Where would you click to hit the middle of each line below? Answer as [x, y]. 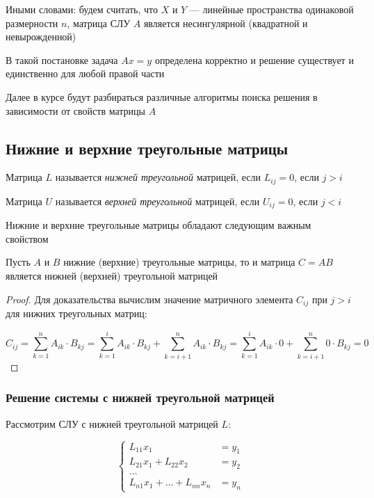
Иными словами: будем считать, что [82, 9]
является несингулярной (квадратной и [226, 23]
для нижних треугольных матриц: [76, 313]
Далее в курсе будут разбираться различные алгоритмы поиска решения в [162, 96]
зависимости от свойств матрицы [75, 110]
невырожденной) [41, 37]
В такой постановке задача [62, 59]
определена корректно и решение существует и [254, 59]
